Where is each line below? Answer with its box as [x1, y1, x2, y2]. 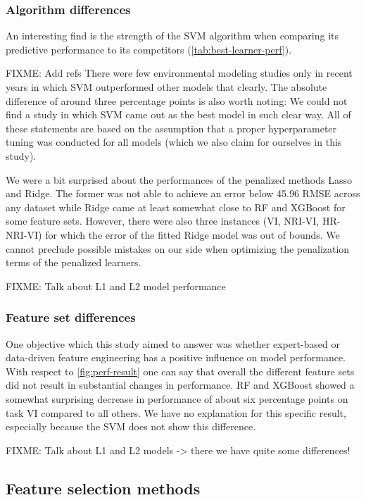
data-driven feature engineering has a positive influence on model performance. [6, 350, 346, 365]
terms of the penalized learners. [6, 255, 141, 270]
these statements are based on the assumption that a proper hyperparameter [6, 120, 337, 135]
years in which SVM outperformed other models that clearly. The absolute [6, 80, 327, 94]
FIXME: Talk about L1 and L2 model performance [6, 278, 226, 293]
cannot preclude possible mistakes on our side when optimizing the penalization [6, 241, 350, 256]
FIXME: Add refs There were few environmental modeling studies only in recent [6, 65, 353, 80]
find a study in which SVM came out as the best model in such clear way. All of [6, 107, 351, 122]
